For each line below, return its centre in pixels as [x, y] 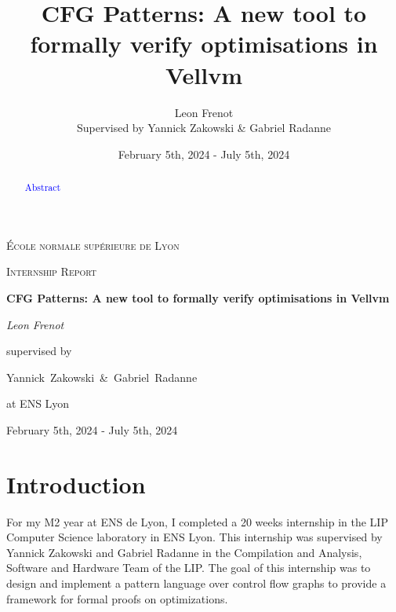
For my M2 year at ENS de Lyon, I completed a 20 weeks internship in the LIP [197, 521]
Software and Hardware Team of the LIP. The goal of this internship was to [189, 568]
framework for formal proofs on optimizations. [117, 598]
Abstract [43, 187]
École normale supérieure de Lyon [93, 245]
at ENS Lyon [38, 403]
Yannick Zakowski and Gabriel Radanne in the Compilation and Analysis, [184, 552]
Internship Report [52, 271]
